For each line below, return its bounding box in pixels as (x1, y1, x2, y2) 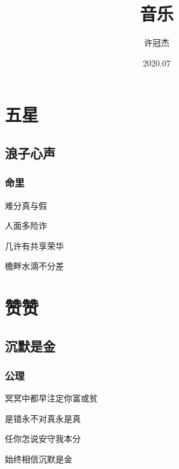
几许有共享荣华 (5, 239, 64, 252)
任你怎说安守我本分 (5, 432, 81, 445)
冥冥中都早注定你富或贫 (5, 392, 98, 404)
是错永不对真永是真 (5, 412, 81, 424)
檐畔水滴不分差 (5, 260, 64, 272)
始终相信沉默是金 (5, 453, 72, 465)
